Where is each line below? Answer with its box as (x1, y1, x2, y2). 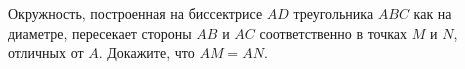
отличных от (8, 42, 84, 63)
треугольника (293, 3, 374, 23)
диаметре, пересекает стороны (8, 22, 192, 43)
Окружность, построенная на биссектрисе (8, 3, 263, 23)
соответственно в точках (259, 22, 408, 43)
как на (413, 3, 452, 23)
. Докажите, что (98, 42, 195, 63)
